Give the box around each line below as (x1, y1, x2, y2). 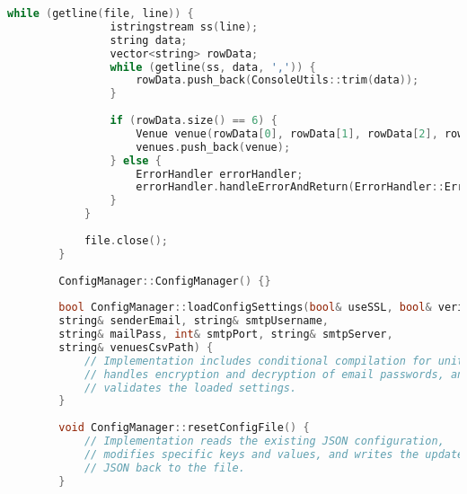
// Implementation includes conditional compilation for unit (84, 354, 464, 367)
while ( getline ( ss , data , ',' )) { (110, 60, 316, 74)
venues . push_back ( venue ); (136, 140, 291, 154)
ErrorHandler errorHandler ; (136, 167, 304, 181)
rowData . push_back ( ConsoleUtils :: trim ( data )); (136, 74, 419, 87)
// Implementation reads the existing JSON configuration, (84, 435, 445, 447)
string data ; (110, 33, 188, 47)
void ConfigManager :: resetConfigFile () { (58, 421, 310, 435)
